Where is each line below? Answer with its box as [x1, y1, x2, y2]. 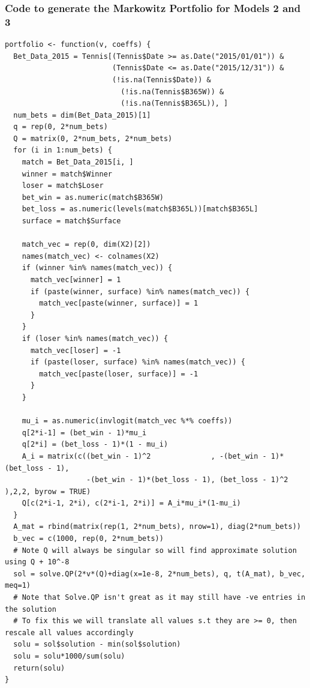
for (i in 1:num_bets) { [13, 146, 112, 155]
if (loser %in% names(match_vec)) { [22, 334, 168, 343]
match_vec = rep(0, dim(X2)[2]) [22, 240, 151, 249]
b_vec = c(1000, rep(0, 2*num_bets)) [13, 534, 164, 543]
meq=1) [5, 581, 31, 590]
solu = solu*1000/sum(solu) [13, 652, 125, 661]
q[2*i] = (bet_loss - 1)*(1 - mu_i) [22, 440, 168, 449]
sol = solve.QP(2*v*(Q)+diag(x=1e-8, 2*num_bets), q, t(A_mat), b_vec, [13, 569, 306, 578]
